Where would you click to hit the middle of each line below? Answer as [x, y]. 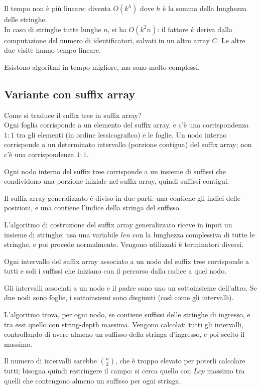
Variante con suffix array [70, 94]
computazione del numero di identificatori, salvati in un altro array [107, 40]
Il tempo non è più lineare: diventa [57, 8]
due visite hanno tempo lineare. [53, 50]
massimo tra [226, 371]
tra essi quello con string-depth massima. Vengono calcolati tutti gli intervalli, [124, 324]
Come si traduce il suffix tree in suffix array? [73, 115]
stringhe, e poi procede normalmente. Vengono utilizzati [90, 244]
